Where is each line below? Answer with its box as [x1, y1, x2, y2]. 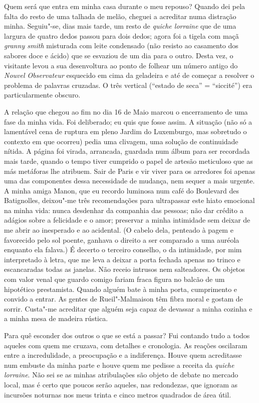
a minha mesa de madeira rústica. [4, 313, 108, 324]
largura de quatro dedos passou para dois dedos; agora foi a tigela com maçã [4, 30, 239, 41]
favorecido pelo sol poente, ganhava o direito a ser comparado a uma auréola [4, 234, 239, 245]
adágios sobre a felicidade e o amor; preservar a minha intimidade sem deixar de [4, 215, 250, 225]
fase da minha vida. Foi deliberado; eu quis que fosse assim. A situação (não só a [4, 116, 252, 127]
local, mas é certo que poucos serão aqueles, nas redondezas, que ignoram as [4, 379, 238, 389]
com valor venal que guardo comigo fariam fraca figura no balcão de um [4, 274, 225, 284]
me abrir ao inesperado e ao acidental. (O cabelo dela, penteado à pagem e [4, 225, 233, 235]
